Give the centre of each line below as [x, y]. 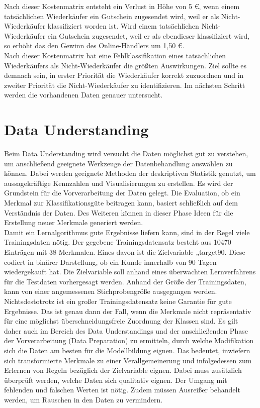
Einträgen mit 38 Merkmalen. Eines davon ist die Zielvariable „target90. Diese [125, 252]
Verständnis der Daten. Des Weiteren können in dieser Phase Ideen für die [119, 212]
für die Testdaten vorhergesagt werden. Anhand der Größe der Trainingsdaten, [125, 281]
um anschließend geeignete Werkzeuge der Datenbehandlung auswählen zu [118, 163]
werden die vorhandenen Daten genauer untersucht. [83, 95]
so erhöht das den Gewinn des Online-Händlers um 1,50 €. [94, 45]
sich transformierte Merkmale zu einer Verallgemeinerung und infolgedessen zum [128, 360]
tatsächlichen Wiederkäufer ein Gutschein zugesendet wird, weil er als [112, 16]
